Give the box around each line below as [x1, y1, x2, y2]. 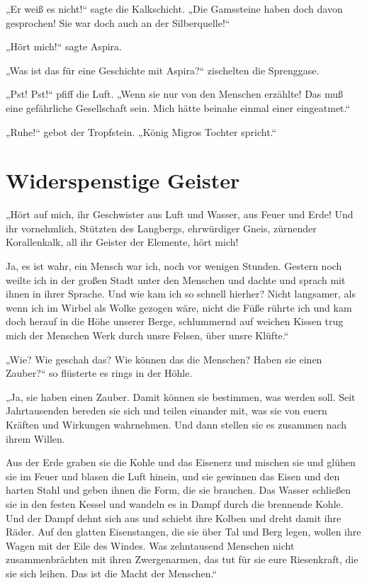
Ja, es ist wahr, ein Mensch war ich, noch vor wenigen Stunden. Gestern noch [6, 259, 342, 273]
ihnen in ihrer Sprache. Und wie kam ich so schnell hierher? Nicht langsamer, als [6, 286, 356, 301]
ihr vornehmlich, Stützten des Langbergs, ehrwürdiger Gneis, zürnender [6, 220, 317, 235]
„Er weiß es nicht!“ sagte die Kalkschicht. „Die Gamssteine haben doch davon [6, 1, 343, 16]
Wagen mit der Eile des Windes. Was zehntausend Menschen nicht [6, 538, 295, 553]
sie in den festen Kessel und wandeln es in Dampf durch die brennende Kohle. [6, 496, 344, 511]
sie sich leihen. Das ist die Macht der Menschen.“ [6, 565, 218, 580]
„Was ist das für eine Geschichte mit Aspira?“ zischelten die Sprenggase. [6, 62, 320, 77]
